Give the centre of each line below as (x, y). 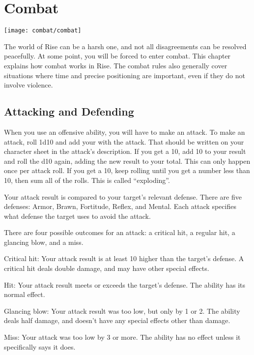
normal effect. (25, 294)
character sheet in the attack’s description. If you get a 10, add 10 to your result (125, 151)
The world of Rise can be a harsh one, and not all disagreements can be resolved (125, 46)
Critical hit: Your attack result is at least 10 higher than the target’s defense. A (124, 258)
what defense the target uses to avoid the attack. (77, 216)
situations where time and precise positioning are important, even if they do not (125, 75)
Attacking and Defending (69, 111)
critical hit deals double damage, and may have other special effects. (107, 268)
